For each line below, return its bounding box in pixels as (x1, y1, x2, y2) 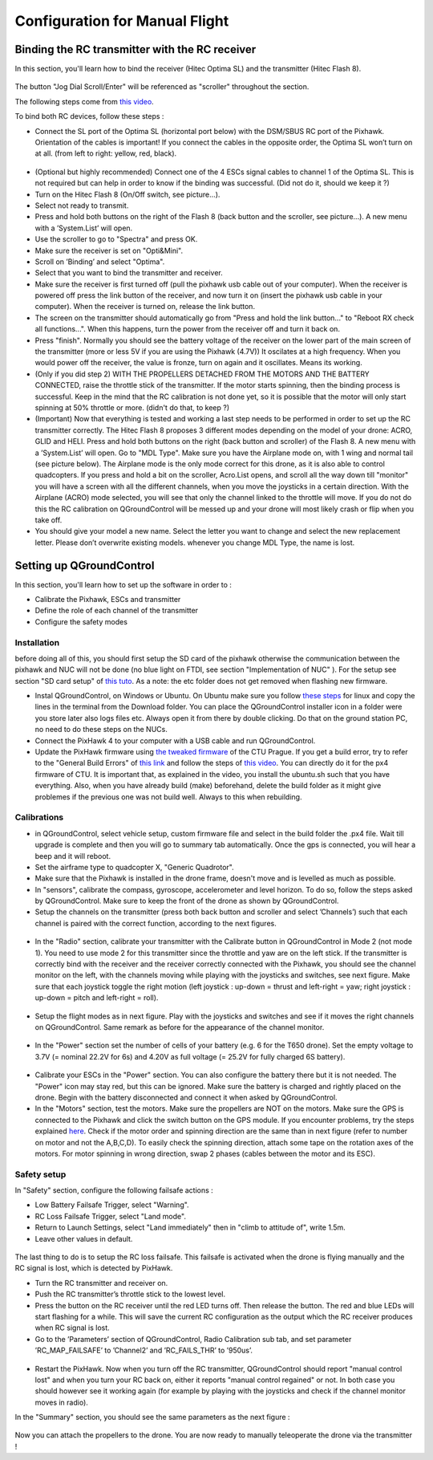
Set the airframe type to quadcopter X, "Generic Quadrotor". (34, 862, 234, 872)
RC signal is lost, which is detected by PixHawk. (14, 1263, 173, 1273)
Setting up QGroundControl (14, 559, 155, 572)
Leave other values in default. (34, 1234, 133, 1243)
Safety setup (14, 1169, 67, 1180)
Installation (14, 636, 60, 648)
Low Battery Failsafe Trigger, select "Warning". (34, 1200, 189, 1210)
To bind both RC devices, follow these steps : (14, 112, 164, 121)
